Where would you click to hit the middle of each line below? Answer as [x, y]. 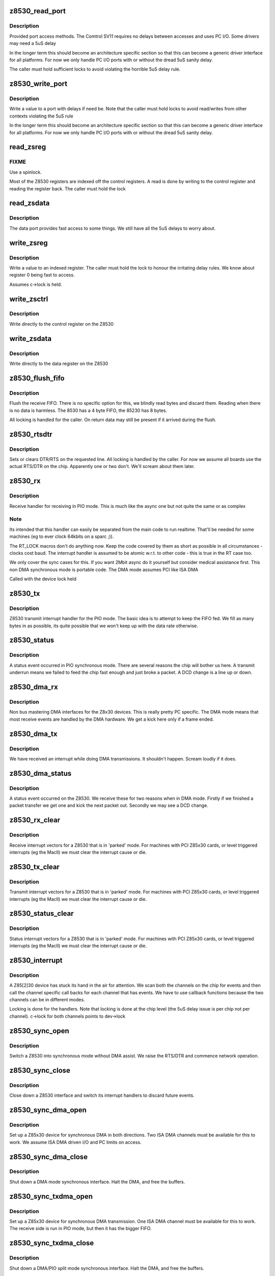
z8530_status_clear [42, 914]
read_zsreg [28, 147]
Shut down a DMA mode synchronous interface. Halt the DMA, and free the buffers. [97, 1182]
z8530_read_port [38, 11]
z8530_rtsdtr [31, 434]
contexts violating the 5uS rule [41, 116]
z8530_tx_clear [34, 867]
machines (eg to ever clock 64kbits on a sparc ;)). [62, 536]
